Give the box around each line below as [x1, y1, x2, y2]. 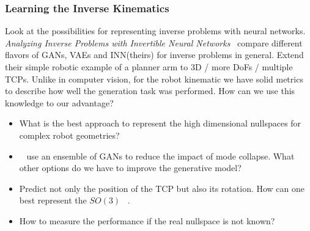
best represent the [19, 194, 87, 207]
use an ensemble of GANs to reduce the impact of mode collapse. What [26, 149, 295, 162]
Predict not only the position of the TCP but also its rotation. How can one [19, 182, 305, 194]
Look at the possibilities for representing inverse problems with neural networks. [5, 24, 306, 37]
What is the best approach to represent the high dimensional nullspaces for [19, 117, 301, 130]
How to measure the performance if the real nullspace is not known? [19, 214, 275, 227]
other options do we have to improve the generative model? [19, 161, 242, 174]
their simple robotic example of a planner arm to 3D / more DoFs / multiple [5, 61, 293, 73]
